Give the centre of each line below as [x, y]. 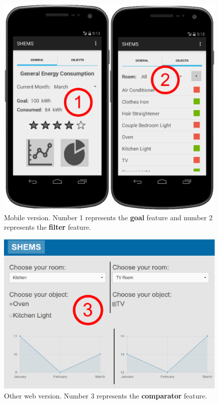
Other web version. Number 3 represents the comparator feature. [106, 395]
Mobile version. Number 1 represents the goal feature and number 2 [108, 217]
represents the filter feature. [48, 227]
